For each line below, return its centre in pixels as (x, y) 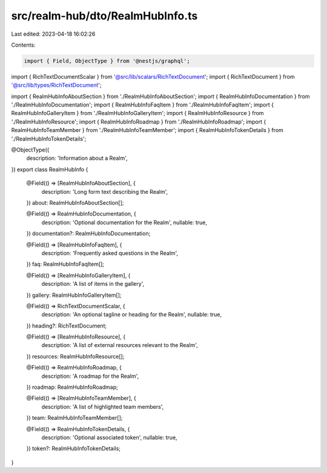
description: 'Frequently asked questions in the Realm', (110, 253)
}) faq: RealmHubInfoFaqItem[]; (65, 264)
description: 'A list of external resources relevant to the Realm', (120, 345)
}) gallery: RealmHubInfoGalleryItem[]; (74, 295)
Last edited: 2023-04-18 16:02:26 (53, 34)
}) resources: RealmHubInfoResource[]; (75, 356)
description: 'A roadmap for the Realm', (90, 376)
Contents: (23, 45)
